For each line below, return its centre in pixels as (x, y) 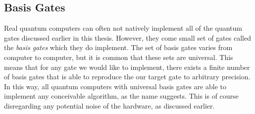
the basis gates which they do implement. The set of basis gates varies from (118, 47)
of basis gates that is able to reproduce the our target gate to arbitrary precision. (127, 77)
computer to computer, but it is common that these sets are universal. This (119, 57)
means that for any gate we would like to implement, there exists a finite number (127, 67)
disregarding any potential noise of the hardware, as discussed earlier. (109, 105)
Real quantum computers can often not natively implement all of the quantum (123, 28)
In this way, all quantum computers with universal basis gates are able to (115, 86)
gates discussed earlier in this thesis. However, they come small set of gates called (127, 37)
